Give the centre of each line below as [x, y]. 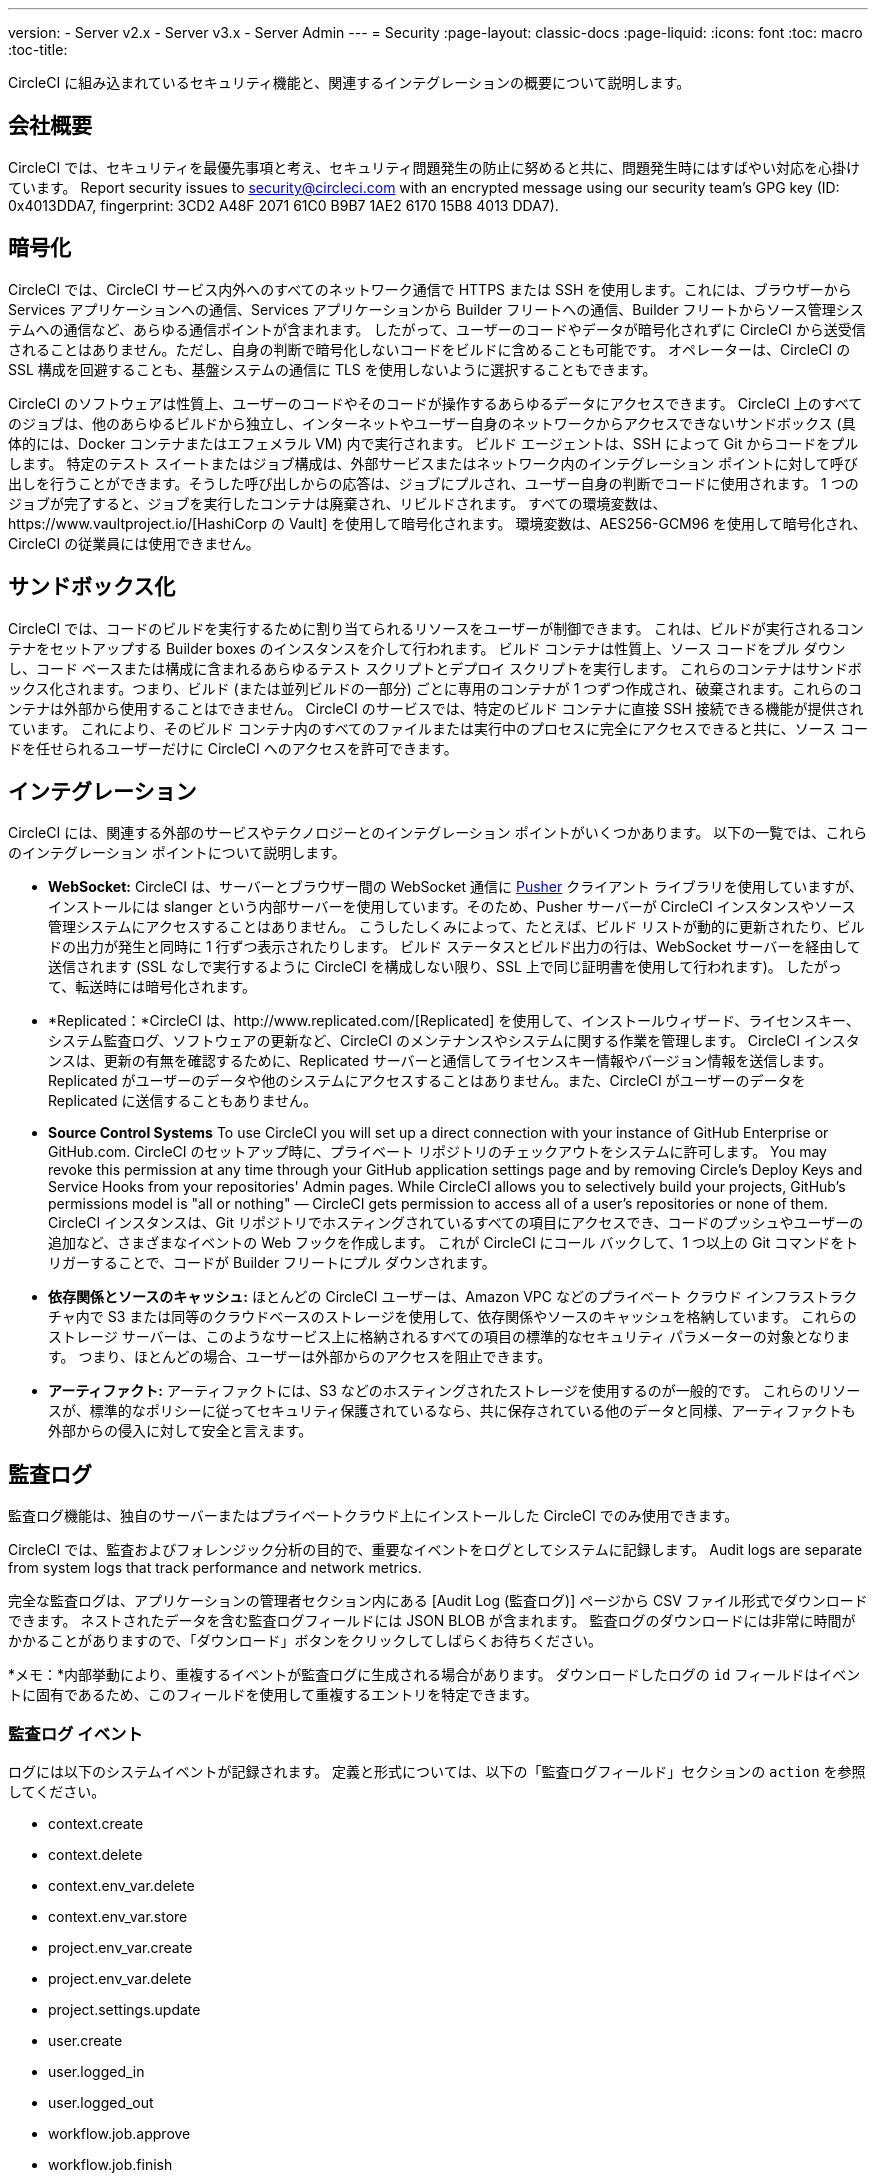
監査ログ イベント [75, 1733]
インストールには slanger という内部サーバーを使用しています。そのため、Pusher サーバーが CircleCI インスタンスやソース [452, 907]
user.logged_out [101, 2102]
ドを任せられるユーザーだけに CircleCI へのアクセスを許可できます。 [233, 748]
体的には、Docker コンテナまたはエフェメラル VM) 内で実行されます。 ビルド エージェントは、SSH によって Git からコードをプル [433, 443]
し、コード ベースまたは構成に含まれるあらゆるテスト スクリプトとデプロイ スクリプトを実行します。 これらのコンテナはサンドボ [435, 668]
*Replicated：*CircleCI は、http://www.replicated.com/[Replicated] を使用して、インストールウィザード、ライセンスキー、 [454, 1021]
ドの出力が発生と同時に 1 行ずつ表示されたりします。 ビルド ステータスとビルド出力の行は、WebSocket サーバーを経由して [454, 947]
